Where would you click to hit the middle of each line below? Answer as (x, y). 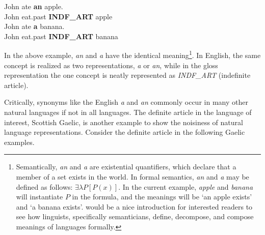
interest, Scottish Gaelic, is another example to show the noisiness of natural (124, 122)
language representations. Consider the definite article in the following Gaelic (125, 132)
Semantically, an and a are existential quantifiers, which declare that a (126, 167)
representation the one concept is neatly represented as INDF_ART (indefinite (127, 75)
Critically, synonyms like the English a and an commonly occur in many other (126, 102)
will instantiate (39, 197)
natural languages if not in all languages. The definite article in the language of (128, 112)
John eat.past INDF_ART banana (61, 36)
